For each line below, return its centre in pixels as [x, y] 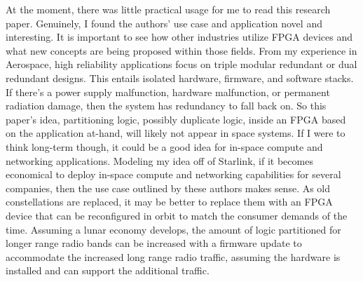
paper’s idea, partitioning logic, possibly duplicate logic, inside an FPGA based [176, 119]
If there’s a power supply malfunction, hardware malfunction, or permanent [168, 92]
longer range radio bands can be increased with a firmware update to [154, 243]
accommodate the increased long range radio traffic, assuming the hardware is [173, 256]
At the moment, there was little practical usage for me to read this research [168, 9]
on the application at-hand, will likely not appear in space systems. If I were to [176, 133]
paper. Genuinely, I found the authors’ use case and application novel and [164, 23]
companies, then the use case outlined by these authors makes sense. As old [168, 188]
